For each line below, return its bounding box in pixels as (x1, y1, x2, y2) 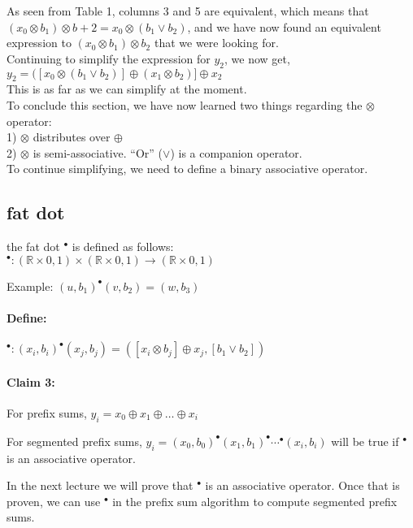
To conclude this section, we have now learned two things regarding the (7, 96, 363, 113)
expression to (7, 34, 72, 51)
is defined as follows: (72, 238, 174, 255)
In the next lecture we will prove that (7, 477, 193, 494)
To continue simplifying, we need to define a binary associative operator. (7, 160, 368, 177)
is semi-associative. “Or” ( (33, 144, 163, 161)
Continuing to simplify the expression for (7, 50, 211, 67)
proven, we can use (7, 492, 101, 509)
